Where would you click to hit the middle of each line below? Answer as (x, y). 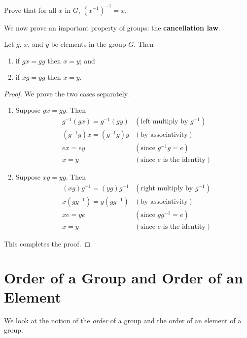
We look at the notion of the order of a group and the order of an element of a (123, 320)
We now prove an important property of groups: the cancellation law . (112, 27)
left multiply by (164, 122)
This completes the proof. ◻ (47, 243)
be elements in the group (88, 44)
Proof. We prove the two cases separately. (67, 93)
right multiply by (167, 188)
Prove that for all (30, 10)
